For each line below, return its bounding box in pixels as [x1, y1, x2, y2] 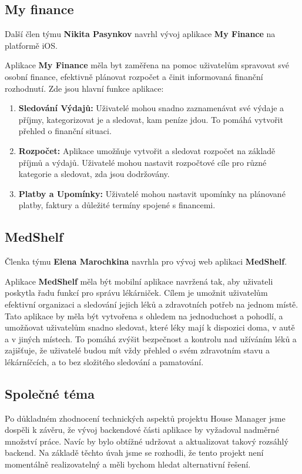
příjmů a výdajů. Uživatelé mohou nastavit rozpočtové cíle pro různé [18, 156, 267, 168]
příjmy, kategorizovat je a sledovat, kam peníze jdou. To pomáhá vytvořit [18, 113, 283, 125]
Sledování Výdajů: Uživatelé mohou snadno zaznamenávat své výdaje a [18, 102, 284, 114]
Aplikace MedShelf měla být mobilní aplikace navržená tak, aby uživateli [5, 275, 273, 287]
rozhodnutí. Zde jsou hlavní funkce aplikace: [5, 82, 164, 94]
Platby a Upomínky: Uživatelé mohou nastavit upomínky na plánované [18, 187, 286, 199]
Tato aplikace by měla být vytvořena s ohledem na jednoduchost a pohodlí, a [5, 309, 283, 322]
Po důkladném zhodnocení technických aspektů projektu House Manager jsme [5, 412, 286, 424]
